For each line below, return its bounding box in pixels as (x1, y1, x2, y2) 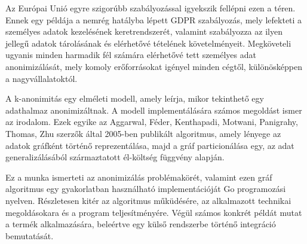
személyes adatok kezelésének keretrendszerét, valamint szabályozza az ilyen (5, 25, 283, 38)
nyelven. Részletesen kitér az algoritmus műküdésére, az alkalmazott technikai (5, 194, 291, 206)
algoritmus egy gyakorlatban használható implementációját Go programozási (5, 182, 286, 195)
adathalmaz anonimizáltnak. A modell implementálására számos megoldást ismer (5, 103, 302, 116)
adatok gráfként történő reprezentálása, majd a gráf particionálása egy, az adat (5, 139, 294, 151)
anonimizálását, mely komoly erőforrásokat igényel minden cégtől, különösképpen (5, 60, 302, 72)
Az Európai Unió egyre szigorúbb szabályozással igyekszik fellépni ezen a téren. (5, 2, 296, 14)
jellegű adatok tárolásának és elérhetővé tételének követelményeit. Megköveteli (5, 36, 291, 49)
